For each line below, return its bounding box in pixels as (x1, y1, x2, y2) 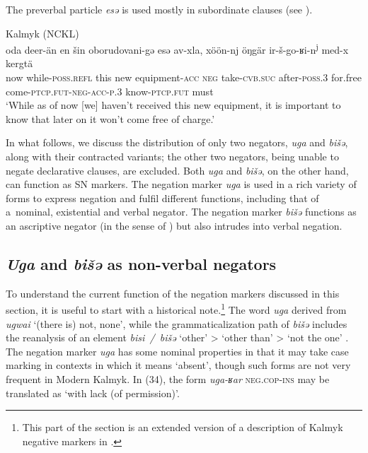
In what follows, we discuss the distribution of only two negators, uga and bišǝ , (6, 135, 348, 150)
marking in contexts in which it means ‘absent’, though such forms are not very (6, 358, 351, 372)
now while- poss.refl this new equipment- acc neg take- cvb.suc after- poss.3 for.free (6, 70, 362, 85)
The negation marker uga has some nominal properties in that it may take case (6, 343, 349, 358)
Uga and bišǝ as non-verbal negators (6, 252, 277, 274)
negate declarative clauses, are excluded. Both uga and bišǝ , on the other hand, (6, 163, 349, 177)
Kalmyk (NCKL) (6, 25, 79, 40)
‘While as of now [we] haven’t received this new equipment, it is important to (6, 98, 341, 112)
